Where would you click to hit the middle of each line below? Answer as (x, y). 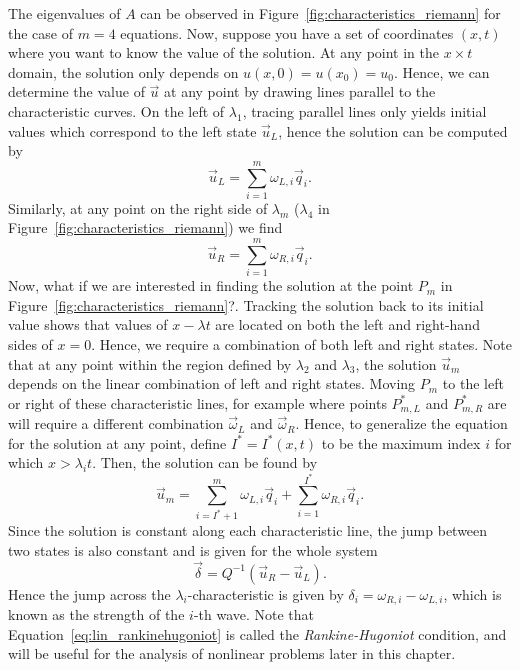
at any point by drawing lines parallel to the (300, 91)
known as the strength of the (96, 614)
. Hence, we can (442, 71)
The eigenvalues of (64, 13)
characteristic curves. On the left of (116, 110)
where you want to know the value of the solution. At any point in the (224, 52)
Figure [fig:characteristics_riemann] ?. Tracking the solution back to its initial (246, 304)
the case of (41, 32)
